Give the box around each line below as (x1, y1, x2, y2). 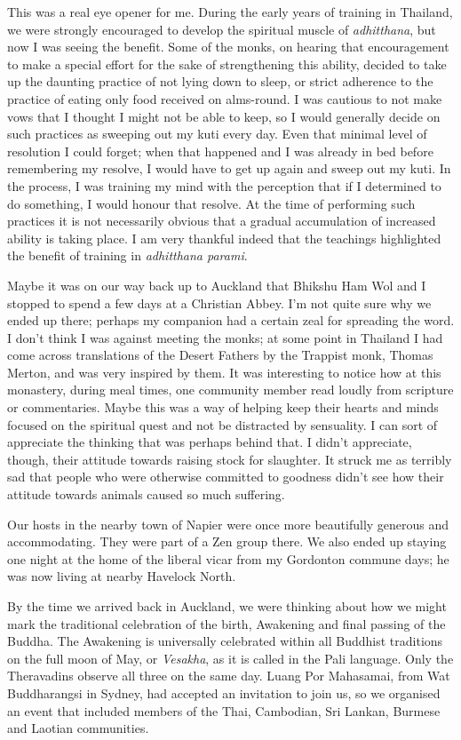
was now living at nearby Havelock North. (7, 567, 236, 585)
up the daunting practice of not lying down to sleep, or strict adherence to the (7, 72, 433, 91)
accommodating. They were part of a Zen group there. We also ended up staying (7, 532, 447, 551)
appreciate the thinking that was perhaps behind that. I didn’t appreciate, (7, 433, 412, 451)
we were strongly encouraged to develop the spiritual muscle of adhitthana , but (7, 20, 436, 38)
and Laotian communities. (7, 719, 149, 737)
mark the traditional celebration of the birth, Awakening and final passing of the (7, 614, 446, 633)
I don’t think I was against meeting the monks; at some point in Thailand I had (7, 328, 443, 346)
